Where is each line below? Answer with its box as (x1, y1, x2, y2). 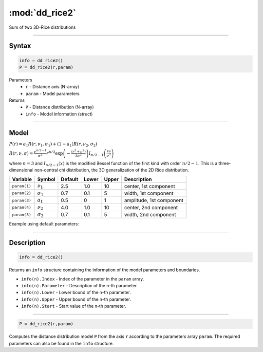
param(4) (12, 205, 32, 210)
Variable (12, 176, 32, 183)
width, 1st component (124, 190, 174, 197)
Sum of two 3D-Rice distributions (9, 24, 76, 30)
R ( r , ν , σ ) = (9, 150, 34, 156)
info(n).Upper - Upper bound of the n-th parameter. (21, 296, 131, 302)
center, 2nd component (124, 204, 178, 211)
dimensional (9, 167, 34, 173)
